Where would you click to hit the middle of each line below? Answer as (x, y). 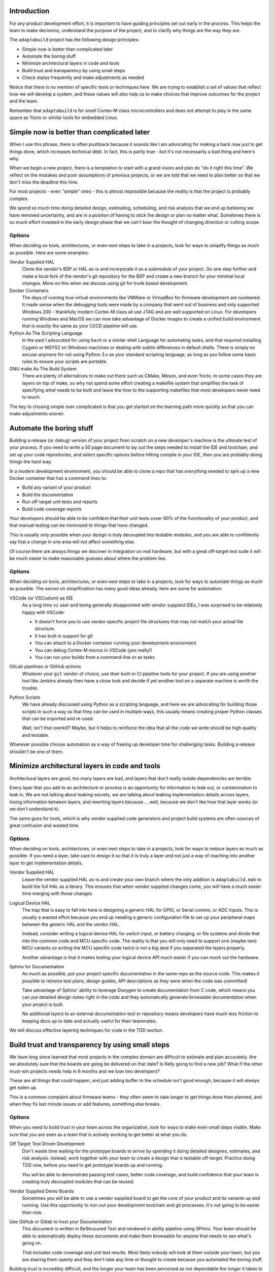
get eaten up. (23, 1088)
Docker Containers (29, 291)
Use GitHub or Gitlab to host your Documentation (61, 1222)
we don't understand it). (35, 809)
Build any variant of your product (56, 487)
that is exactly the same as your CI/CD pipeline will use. (80, 326)
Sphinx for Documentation (37, 966)
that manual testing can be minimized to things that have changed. (79, 525)
